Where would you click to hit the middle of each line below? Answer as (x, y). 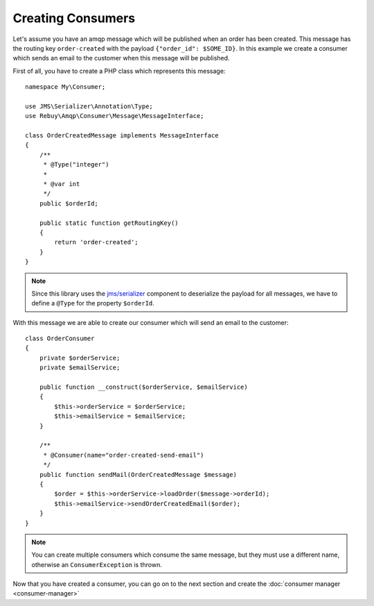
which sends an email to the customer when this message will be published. (121, 58)
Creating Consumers (74, 18)
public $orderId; (69, 203)
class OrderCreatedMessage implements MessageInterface (122, 136)
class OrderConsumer (60, 339)
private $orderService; (80, 358)
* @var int (62, 184)
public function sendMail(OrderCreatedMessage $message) (138, 474)
